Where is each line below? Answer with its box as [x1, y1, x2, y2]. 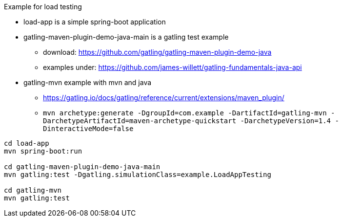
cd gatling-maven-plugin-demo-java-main [4, 163, 161, 171]
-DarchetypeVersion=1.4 [240, 117, 331, 125]
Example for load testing [4, 2, 82, 11]
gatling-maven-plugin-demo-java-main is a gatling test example [23, 33, 229, 41]
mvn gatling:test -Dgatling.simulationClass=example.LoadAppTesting [4, 171, 271, 178]
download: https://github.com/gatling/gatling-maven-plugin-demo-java [43, 48, 272, 56]
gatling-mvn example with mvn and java [23, 78, 152, 87]
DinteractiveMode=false [43, 125, 134, 133]
